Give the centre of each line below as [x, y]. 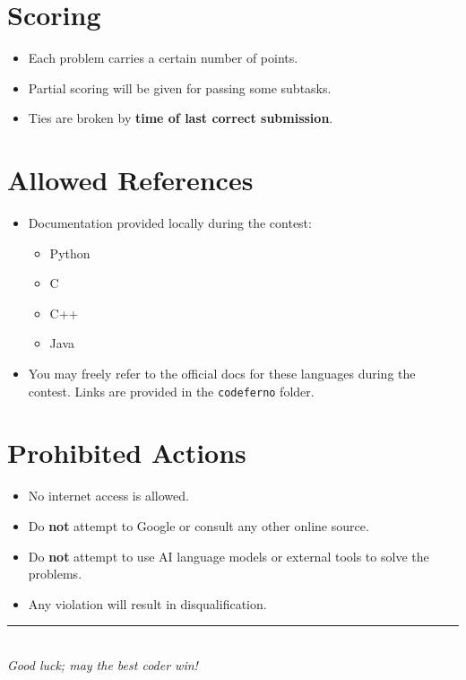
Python [70, 253]
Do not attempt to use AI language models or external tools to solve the [229, 556]
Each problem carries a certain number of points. [163, 58]
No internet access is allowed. [108, 496]
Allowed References [130, 180]
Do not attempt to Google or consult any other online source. [198, 525]
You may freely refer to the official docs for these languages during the [222, 373]
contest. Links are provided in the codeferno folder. [171, 391]
